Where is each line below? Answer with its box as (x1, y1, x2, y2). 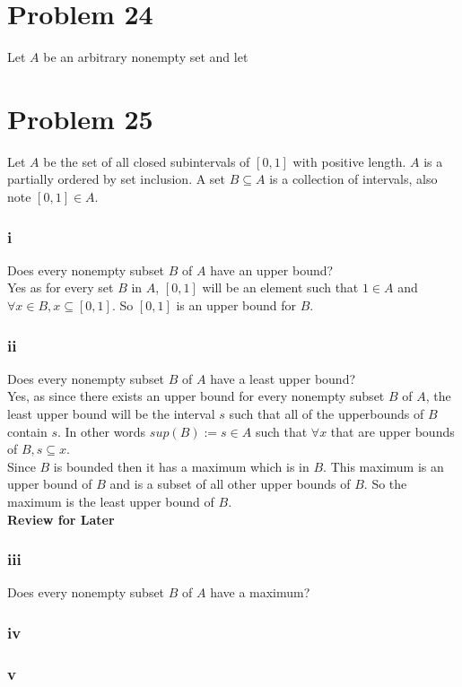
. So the (363, 474, 407, 493)
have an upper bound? (210, 260, 334, 279)
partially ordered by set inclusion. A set (7, 170, 226, 188)
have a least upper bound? (210, 369, 356, 387)
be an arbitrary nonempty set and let (43, 48, 248, 66)
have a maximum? (210, 583, 310, 602)
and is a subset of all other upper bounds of (109, 474, 351, 493)
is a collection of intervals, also (269, 170, 438, 188)
